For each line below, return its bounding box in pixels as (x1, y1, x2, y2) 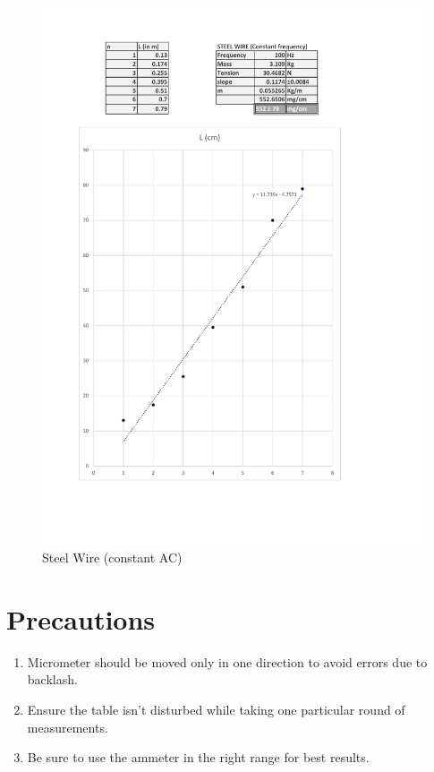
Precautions (6, 600, 156, 637)
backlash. (27, 670, 78, 689)
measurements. (27, 717, 108, 736)
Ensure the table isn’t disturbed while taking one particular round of (27, 700, 405, 719)
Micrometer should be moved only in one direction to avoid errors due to (27, 652, 428, 671)
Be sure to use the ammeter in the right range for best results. (27, 748, 370, 767)
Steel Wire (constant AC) (42, 548, 183, 567)
